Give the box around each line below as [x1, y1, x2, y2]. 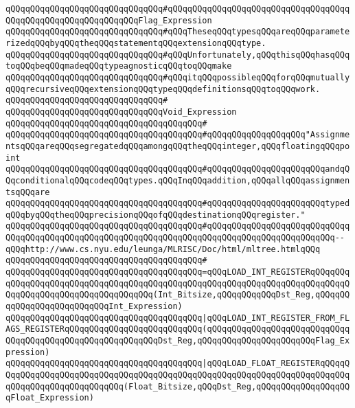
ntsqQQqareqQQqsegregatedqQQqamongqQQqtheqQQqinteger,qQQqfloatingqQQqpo [5, 141, 350, 151]
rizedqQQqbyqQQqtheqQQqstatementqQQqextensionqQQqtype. [5, 38, 266, 48]
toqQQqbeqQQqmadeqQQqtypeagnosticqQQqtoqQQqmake [5, 61, 232, 71]
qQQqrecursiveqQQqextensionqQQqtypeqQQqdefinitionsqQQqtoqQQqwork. [5, 84, 321, 94]
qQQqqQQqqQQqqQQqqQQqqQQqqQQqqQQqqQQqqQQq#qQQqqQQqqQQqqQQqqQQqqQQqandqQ [5, 164, 350, 174]
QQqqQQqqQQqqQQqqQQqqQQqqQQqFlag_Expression [5, 15, 212, 25]
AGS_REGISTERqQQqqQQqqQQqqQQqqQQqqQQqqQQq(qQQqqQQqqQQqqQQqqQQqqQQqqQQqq [5, 324, 350, 335]
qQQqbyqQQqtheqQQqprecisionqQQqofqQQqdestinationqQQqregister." [5, 209, 306, 220]
